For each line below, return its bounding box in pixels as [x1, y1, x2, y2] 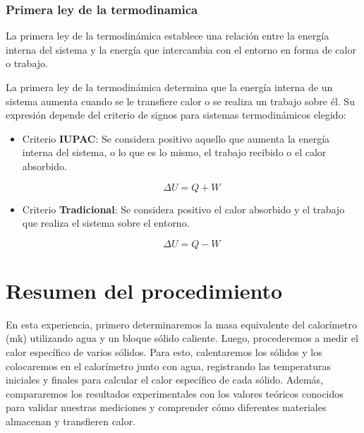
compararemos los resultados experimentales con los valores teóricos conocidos [6, 386, 344, 401]
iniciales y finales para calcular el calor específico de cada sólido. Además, [6, 372, 324, 387]
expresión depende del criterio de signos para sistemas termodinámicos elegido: [6, 107, 346, 122]
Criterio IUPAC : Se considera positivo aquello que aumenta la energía [22, 131, 330, 146]
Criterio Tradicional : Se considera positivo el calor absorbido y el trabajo [22, 201, 345, 216]
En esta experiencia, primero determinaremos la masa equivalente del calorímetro [6, 316, 358, 331]
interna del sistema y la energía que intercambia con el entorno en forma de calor [6, 42, 356, 57]
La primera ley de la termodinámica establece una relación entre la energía [6, 28, 329, 43]
